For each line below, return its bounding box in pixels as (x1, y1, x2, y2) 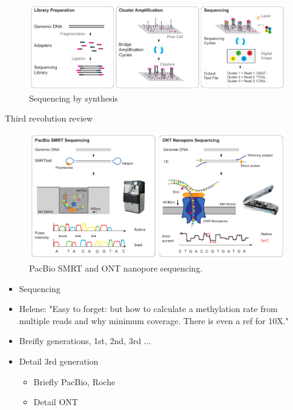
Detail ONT (33, 395, 78, 408)
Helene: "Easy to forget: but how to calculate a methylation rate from (19, 302, 278, 315)
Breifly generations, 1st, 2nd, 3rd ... (19, 334, 151, 347)
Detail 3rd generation (19, 354, 99, 367)
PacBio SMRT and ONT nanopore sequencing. (29, 261, 203, 274)
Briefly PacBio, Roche (33, 375, 116, 388)
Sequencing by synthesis (29, 91, 118, 104)
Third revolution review (5, 112, 93, 125)
